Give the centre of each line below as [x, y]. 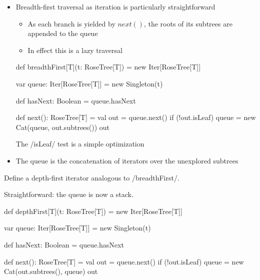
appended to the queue [63, 33]
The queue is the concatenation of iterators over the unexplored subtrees [127, 160]
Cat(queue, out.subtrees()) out [63, 127]
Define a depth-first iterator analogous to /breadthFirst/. [92, 177]
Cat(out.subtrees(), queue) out [51, 271]
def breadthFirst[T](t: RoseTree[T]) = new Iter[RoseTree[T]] [108, 67]
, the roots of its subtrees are [188, 23]
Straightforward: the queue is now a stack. [69, 194]
